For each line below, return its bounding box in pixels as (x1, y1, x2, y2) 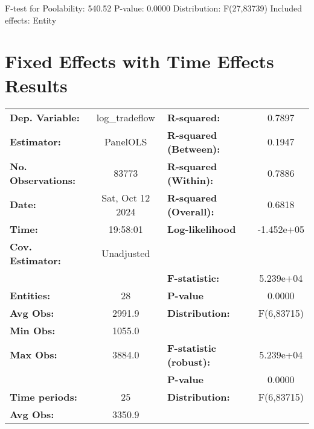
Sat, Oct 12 (101, 190, 150, 205)
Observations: (10, 173, 76, 187)
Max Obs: (10, 348, 57, 361)
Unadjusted (101, 246, 150, 260)
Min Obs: (10, 323, 56, 337)
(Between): (167, 141, 220, 156)
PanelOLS (104, 135, 147, 148)
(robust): (167, 354, 210, 369)
